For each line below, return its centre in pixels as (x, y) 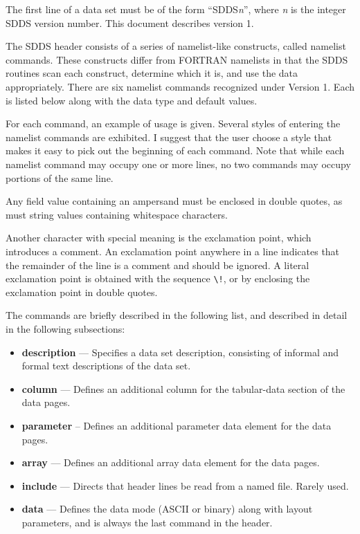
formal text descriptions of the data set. (106, 366)
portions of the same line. (60, 177)
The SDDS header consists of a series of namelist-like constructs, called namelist (176, 46)
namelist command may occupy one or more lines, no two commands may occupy (178, 164)
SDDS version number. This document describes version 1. (130, 22)
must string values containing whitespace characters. (117, 214)
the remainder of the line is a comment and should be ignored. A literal (157, 265)
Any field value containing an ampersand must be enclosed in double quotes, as (174, 201)
